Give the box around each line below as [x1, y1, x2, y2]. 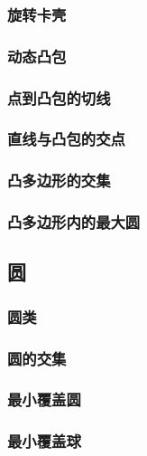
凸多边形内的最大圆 [7, 211, 141, 233]
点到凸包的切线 [7, 86, 111, 109]
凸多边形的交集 [7, 169, 111, 192]
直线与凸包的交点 [7, 128, 125, 150]
